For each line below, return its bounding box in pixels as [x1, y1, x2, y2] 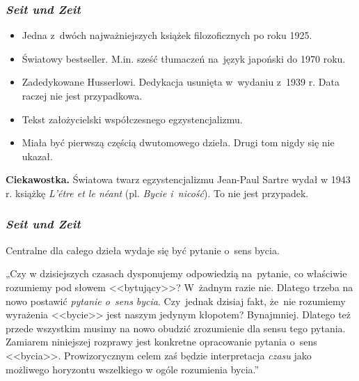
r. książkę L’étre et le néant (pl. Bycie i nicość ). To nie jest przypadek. [6, 185, 309, 200]
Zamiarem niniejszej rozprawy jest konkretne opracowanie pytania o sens [6, 334, 317, 349]
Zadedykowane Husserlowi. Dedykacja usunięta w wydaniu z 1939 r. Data [22, 75, 340, 89]
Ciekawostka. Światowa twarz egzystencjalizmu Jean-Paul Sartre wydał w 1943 [6, 172, 351, 187]
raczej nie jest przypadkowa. [22, 88, 143, 102]
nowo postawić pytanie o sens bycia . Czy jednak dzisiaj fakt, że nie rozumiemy [6, 293, 346, 308]
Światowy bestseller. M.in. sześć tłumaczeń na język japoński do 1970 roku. [22, 51, 346, 65]
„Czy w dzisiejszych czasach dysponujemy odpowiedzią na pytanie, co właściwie [6, 266, 347, 281]
